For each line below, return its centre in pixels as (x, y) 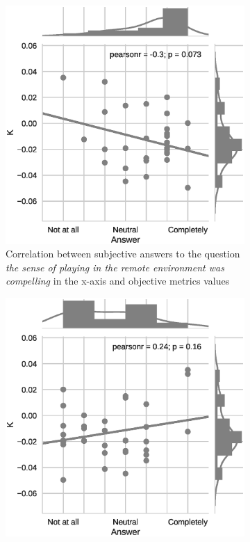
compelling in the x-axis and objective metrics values (118, 281)
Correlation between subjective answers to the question (123, 254)
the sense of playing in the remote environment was (115, 267)
